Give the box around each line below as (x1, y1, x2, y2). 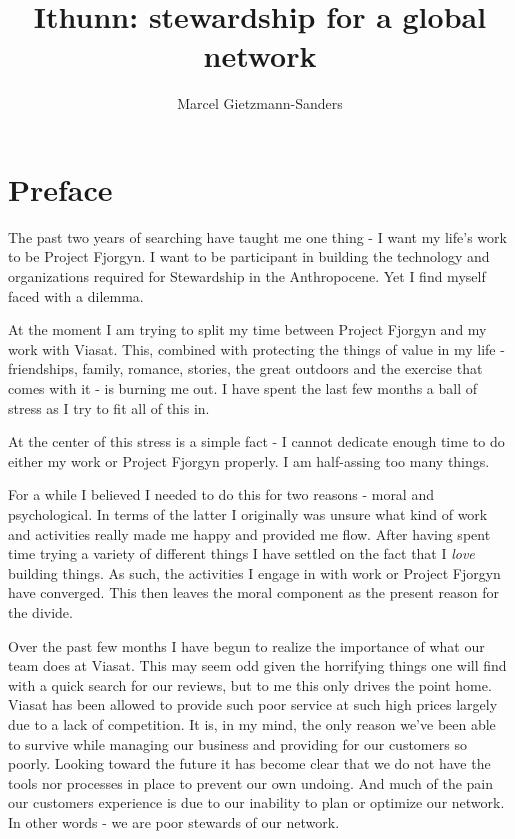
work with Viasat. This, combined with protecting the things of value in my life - (8, 338, 505, 359)
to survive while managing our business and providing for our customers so (8, 733, 467, 754)
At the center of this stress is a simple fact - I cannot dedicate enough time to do (8, 431, 505, 452)
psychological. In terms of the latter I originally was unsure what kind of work (8, 503, 488, 524)
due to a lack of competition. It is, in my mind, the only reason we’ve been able (8, 713, 496, 734)
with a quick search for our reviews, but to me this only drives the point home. (8, 674, 492, 695)
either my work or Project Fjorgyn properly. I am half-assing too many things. (8, 450, 490, 471)
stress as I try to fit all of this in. (8, 397, 210, 418)
